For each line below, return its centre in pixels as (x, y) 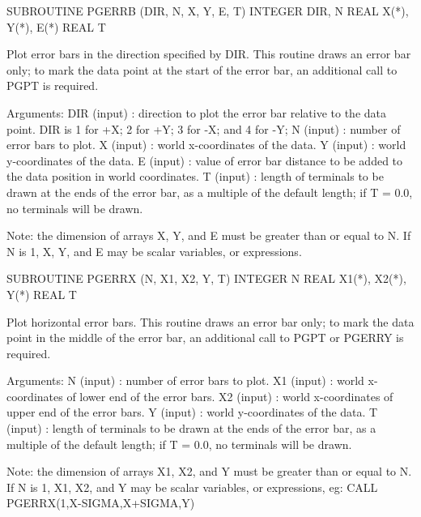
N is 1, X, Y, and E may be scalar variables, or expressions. (154, 251)
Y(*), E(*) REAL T (56, 26)
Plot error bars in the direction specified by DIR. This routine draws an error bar (209, 54)
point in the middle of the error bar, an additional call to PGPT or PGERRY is (205, 338)
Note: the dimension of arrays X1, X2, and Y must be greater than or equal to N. (209, 471)
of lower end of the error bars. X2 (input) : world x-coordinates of (230, 396)
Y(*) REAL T (42, 294)
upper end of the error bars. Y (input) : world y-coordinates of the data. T (192, 412)
